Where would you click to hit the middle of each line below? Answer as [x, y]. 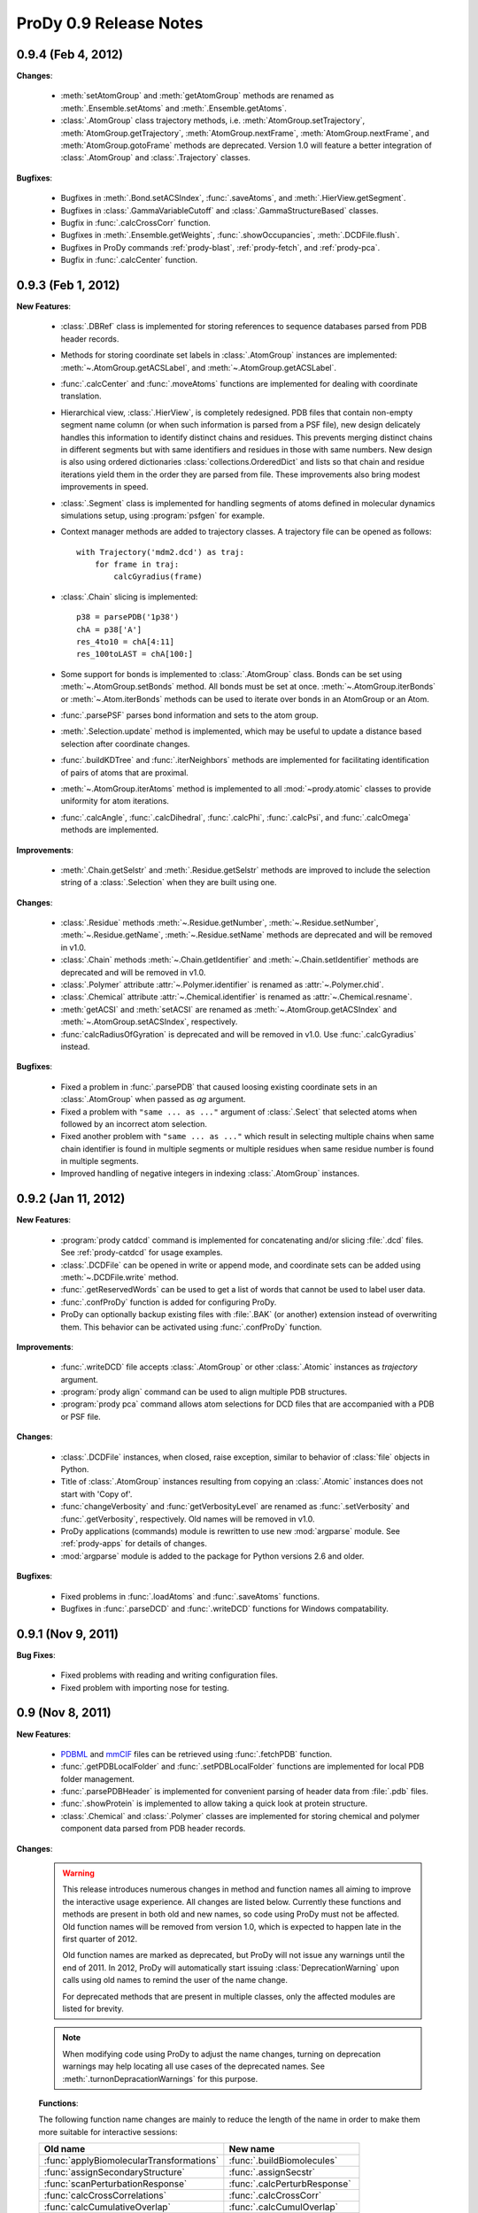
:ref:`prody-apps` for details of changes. [134, 1544]
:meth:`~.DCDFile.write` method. [119, 1277]
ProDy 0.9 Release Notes [110, 23]
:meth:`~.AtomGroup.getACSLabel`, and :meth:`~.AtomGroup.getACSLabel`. [198, 367]
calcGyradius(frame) [158, 577]
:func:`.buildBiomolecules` [283, 2161]
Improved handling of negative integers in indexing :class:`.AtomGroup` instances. [210, 1174]
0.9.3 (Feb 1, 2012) [68, 285]
